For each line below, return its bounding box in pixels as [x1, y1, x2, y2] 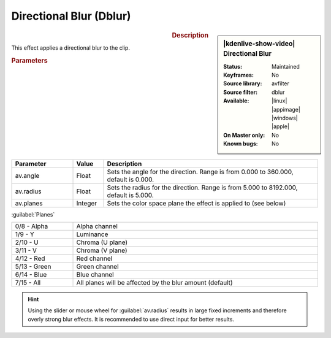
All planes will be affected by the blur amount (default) [76, 278, 233, 286]
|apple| [272, 123, 289, 130]
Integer [76, 199, 97, 207]
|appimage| [272, 106, 300, 113]
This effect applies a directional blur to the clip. [11, 44, 130, 52]
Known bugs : [223, 140, 259, 147]
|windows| [272, 114, 298, 122]
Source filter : [223, 88, 257, 96]
